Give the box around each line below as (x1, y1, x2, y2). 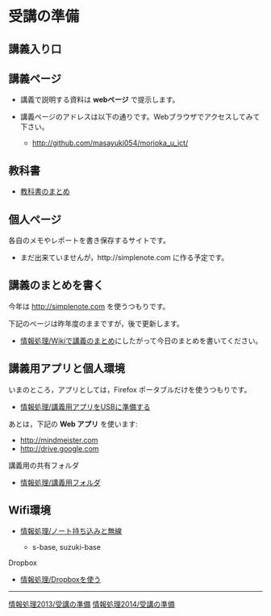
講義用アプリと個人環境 (8, 362, 125, 375)
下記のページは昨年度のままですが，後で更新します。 (8, 318, 184, 328)
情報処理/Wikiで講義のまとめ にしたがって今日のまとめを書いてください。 (19, 336, 263, 346)
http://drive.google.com (19, 443, 99, 453)
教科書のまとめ (19, 186, 70, 196)
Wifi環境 (8, 504, 51, 518)
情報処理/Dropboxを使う (19, 575, 102, 585)
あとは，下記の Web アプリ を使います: (8, 419, 139, 429)
